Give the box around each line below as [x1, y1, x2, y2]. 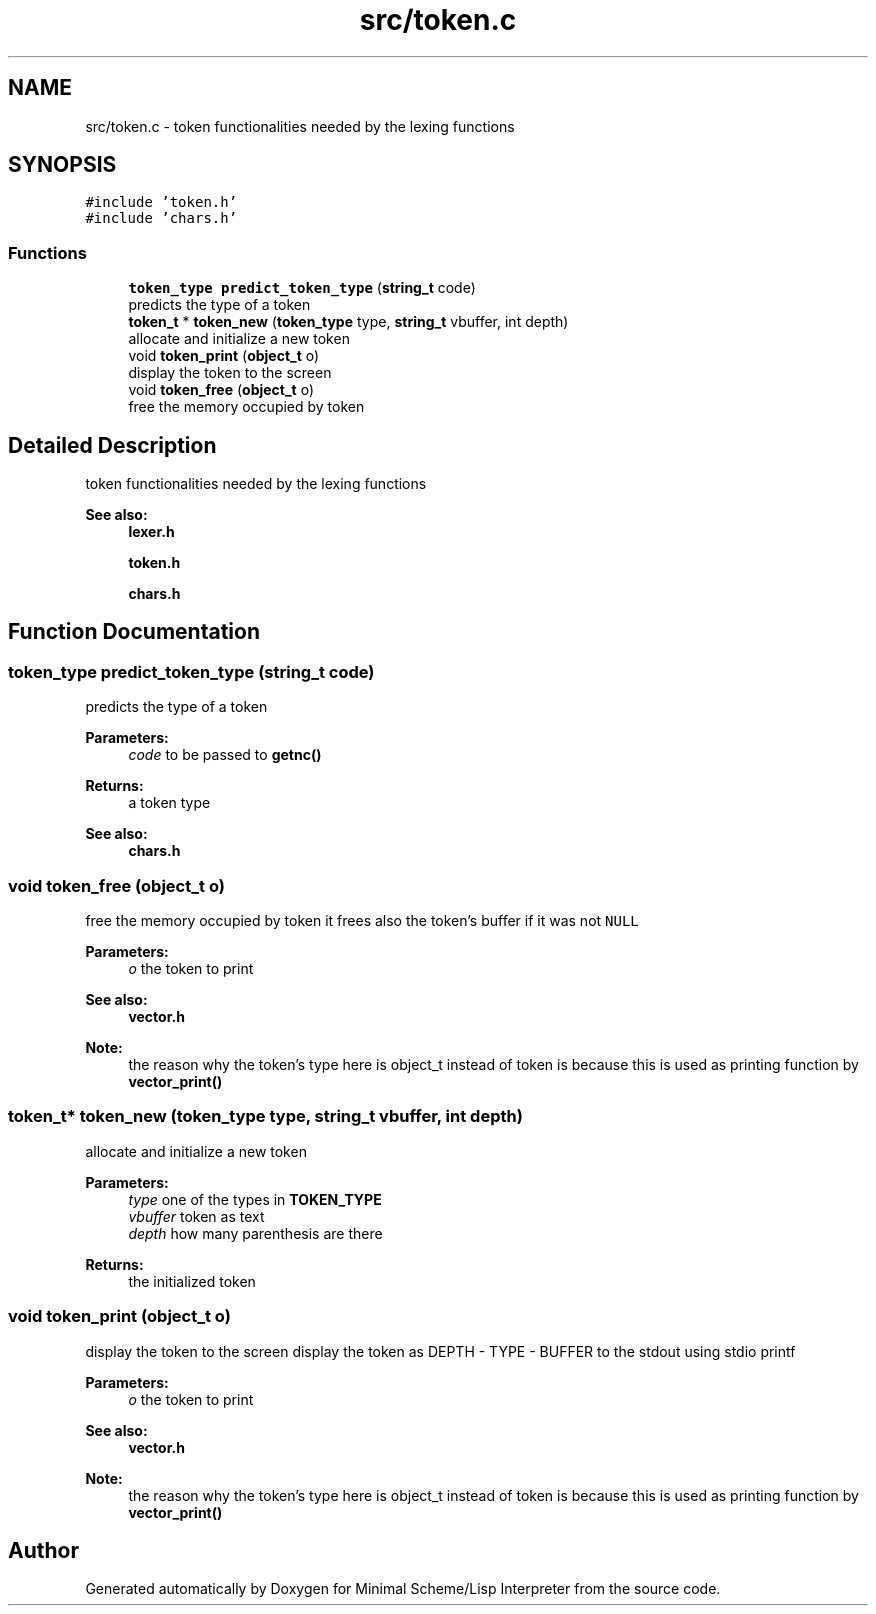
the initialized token [128, 1272, 256, 1290]
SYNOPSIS [8, 152, 117, 178]
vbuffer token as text [128, 1207, 265, 1225]
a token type [128, 794, 211, 812]
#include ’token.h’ [85, 194, 238, 211]
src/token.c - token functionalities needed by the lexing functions [85, 117, 515, 135]
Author [8, 1537, 79, 1563]
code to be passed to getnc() [128, 746, 322, 764]
